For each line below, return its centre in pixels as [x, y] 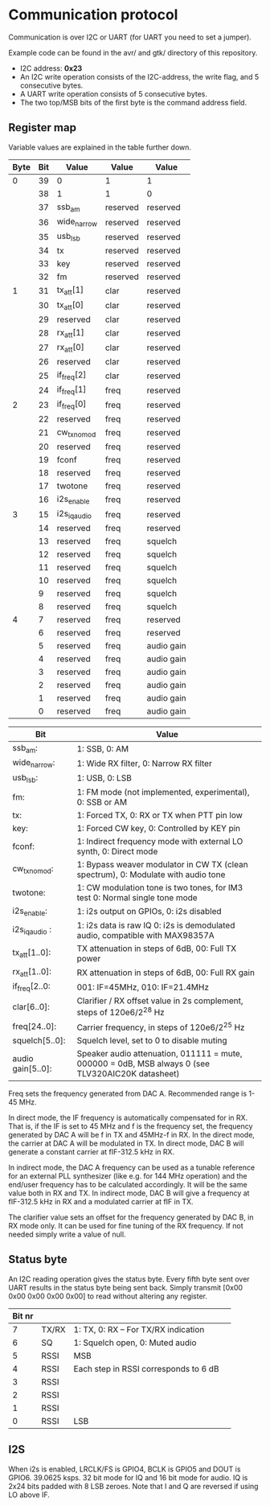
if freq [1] [72, 390]
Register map [42, 128]
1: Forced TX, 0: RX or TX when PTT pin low [160, 815]
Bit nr [23, 1315]
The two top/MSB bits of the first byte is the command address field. [133, 102]
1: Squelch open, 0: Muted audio [135, 1343]
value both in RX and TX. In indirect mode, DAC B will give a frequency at [129, 1193]
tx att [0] [70, 305]
